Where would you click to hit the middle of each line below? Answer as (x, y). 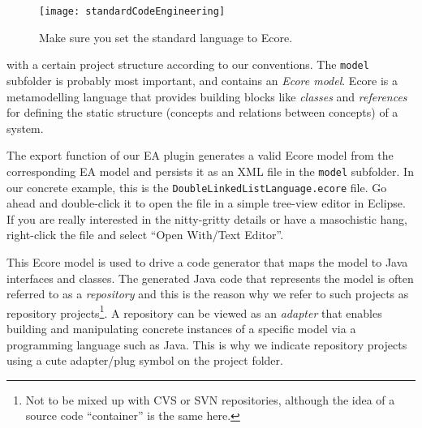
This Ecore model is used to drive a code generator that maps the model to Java (207, 261)
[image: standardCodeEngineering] (132, 11)
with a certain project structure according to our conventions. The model (188, 64)
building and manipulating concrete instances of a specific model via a (181, 328)
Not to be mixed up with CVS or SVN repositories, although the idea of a (210, 399)
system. (25, 128)
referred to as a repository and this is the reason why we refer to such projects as (208, 294)
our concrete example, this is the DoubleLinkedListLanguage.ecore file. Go (197, 187)
